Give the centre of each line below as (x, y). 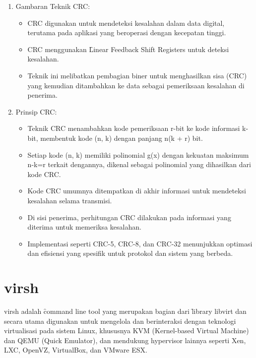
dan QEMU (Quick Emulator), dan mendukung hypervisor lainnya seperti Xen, (125, 340)
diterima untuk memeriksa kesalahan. (84, 227)
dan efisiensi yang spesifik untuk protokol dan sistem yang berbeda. (130, 253)
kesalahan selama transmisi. (70, 200)
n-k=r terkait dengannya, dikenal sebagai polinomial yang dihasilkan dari (139, 164)
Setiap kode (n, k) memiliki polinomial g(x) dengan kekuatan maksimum (138, 154)
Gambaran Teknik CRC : (53, 6)
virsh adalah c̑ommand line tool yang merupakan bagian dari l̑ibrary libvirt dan (125, 311)
